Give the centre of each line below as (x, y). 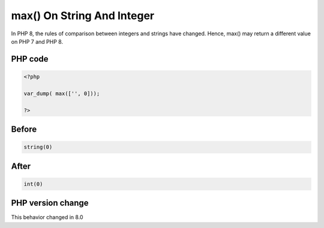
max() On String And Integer (83, 16)
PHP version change (50, 203)
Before (24, 129)
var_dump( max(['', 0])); (62, 93)
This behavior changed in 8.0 (47, 217)
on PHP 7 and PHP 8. (37, 41)
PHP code (30, 59)
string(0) (38, 147)
